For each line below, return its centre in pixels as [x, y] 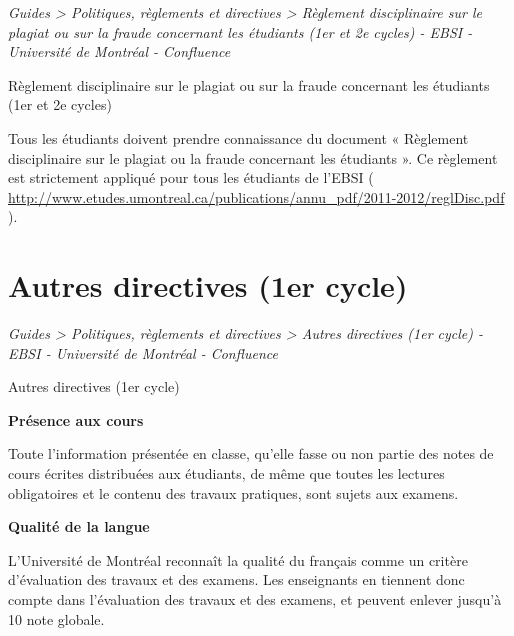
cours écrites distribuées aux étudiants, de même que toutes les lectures [226, 473]
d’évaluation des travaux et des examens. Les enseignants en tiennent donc [236, 579]
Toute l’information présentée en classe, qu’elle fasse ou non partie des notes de [251, 453]
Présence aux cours [76, 419]
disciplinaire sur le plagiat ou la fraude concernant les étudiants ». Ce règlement [253, 157]
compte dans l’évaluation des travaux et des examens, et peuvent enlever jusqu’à [255, 599]
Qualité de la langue [79, 526]
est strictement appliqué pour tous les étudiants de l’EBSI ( [191, 177]
